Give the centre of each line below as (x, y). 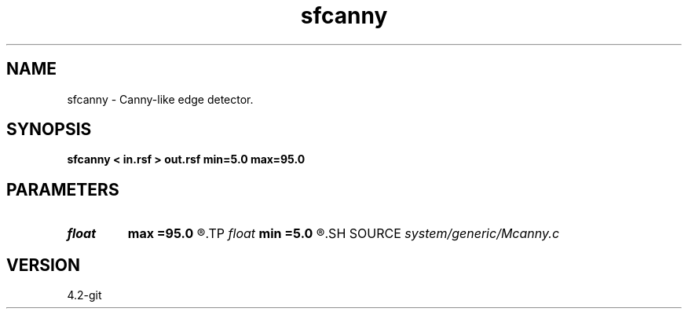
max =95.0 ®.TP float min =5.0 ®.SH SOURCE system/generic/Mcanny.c (344, 234)
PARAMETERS (63, 189)
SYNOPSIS (49, 130)
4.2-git (84, 295)
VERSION (44, 265)
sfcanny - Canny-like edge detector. (160, 99)
